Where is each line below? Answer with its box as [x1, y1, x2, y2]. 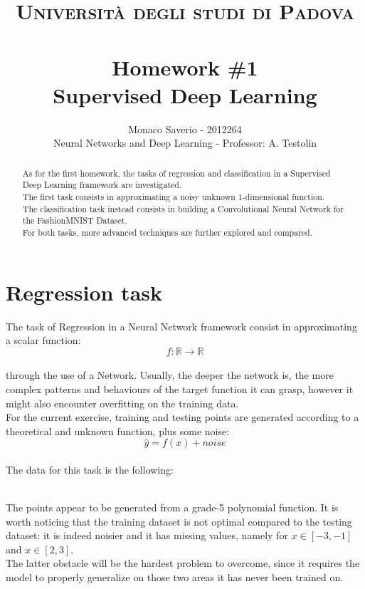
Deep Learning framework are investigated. [22, 179, 182, 191]
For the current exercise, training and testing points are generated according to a [6, 410, 359, 424]
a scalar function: [6, 333, 81, 348]
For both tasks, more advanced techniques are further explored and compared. [22, 226, 313, 238]
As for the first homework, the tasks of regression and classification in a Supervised [22, 167, 331, 179]
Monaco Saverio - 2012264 [128, 121, 242, 136]
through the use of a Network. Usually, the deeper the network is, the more [6, 368, 334, 382]
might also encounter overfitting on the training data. [6, 395, 239, 410]
